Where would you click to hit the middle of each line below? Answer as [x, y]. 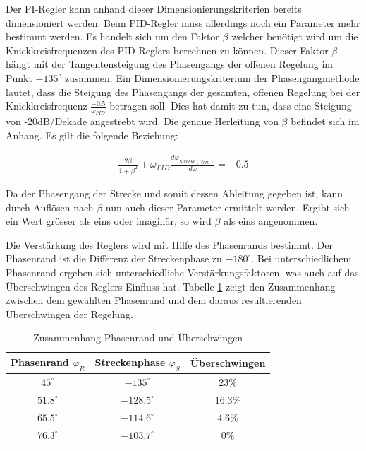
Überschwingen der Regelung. [69, 314]
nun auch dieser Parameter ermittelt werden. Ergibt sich [227, 207]
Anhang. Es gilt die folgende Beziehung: [92, 135]
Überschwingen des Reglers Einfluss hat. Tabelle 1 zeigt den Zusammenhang [171, 286]
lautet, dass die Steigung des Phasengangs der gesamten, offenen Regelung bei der [183, 92]
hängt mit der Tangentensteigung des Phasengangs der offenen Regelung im [169, 64]
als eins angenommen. [271, 221]
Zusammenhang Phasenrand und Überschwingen [138, 338]
